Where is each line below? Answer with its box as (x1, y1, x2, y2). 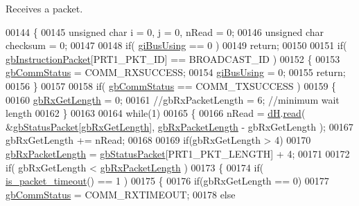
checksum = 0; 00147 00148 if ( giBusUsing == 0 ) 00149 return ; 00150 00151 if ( (6, 38, 347, 53)
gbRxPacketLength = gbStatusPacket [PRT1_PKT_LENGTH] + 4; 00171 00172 (6, 146, 350, 160)
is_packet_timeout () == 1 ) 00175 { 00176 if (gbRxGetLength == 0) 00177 (6, 174, 329, 188)
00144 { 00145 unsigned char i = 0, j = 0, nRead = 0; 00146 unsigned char (6, 24, 324, 39)
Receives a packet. (6, 1, 83, 15)
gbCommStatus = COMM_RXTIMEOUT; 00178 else (6, 187, 236, 201)
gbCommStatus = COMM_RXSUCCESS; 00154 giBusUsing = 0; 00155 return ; (6, 65, 346, 79)
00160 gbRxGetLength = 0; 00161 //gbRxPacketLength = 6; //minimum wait (6, 92, 340, 106)
